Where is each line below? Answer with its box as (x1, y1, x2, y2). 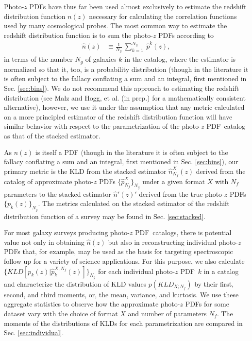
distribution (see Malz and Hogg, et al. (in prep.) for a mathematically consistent (4, 92, 246, 102)
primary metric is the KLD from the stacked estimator (4, 166, 167, 176)
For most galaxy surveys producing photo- (4, 227, 130, 238)
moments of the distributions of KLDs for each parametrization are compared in (4, 318, 243, 328)
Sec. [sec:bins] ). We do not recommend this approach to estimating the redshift (4, 83, 239, 93)
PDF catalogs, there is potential (134, 227, 232, 238)
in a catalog (203, 266, 239, 276)
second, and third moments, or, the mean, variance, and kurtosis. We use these (4, 289, 239, 299)
